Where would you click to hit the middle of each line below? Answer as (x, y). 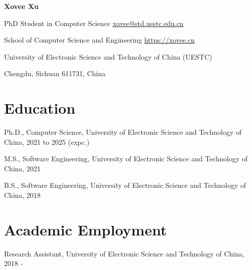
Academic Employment (85, 229)
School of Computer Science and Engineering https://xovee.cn (99, 40)
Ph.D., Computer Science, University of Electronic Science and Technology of (123, 132)
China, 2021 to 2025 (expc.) (47, 142)
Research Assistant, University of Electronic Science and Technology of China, (124, 253)
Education (40, 108)
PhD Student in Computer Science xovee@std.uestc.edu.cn (94, 23)
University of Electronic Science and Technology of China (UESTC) (108, 56)
